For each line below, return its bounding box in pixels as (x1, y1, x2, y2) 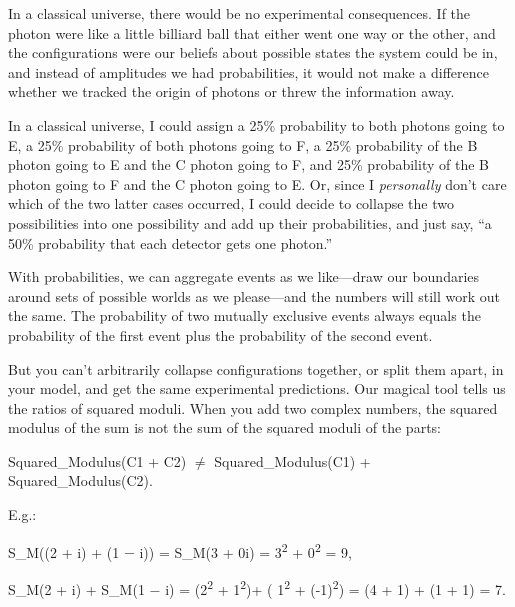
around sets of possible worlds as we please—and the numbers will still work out (8, 285, 500, 306)
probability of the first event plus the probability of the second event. (8, 324, 433, 345)
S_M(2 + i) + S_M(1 (8, 578, 145, 599)
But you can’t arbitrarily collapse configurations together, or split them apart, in (8, 358, 504, 379)
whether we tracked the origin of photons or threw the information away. (8, 81, 455, 102)
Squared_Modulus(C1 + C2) (8, 450, 187, 471)
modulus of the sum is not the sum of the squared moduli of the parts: (8, 417, 441, 438)
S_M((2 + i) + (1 (8, 541, 120, 562)
